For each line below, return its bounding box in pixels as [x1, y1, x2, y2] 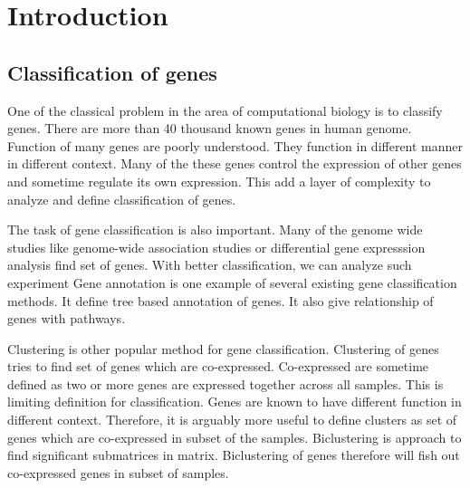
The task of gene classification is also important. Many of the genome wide [7, 220, 423, 239]
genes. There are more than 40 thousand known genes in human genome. [7, 119, 412, 138]
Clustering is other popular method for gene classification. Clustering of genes [7, 339, 439, 358]
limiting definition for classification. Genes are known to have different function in [7, 392, 462, 411]
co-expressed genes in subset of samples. [7, 463, 229, 482]
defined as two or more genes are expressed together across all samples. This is [7, 374, 444, 393]
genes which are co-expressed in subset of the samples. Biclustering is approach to [7, 427, 462, 446]
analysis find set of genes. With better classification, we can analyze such [7, 255, 412, 274]
